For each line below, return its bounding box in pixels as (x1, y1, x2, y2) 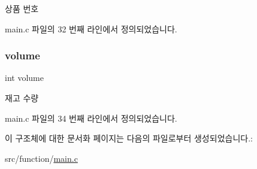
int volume (5, 71, 44, 84)
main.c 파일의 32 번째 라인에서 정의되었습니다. (5, 22, 177, 35)
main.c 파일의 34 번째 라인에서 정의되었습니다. (5, 111, 177, 124)
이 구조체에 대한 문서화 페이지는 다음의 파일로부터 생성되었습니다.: (5, 132, 253, 144)
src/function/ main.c (5, 152, 78, 164)
